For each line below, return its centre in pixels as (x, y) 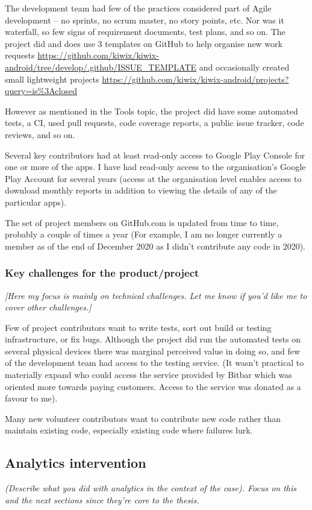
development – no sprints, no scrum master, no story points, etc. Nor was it (145, 20)
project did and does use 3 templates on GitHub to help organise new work (144, 43)
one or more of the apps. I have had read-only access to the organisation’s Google (155, 167)
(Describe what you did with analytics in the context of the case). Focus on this (151, 488)
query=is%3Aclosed (41, 91)
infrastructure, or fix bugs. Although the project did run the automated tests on (153, 339)
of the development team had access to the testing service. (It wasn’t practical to (154, 363)
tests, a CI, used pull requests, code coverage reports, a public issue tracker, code (154, 123)
